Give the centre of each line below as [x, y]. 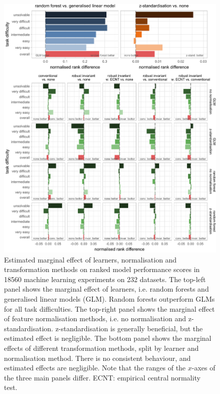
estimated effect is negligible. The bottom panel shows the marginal [108, 338]
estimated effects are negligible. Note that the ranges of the [95, 368]
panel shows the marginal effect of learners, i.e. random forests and [106, 289]
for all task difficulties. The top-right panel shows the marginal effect [109, 308]
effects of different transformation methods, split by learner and [101, 348]
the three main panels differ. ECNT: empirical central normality [102, 377]
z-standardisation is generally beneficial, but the [129, 328]
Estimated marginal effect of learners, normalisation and [90, 259]
